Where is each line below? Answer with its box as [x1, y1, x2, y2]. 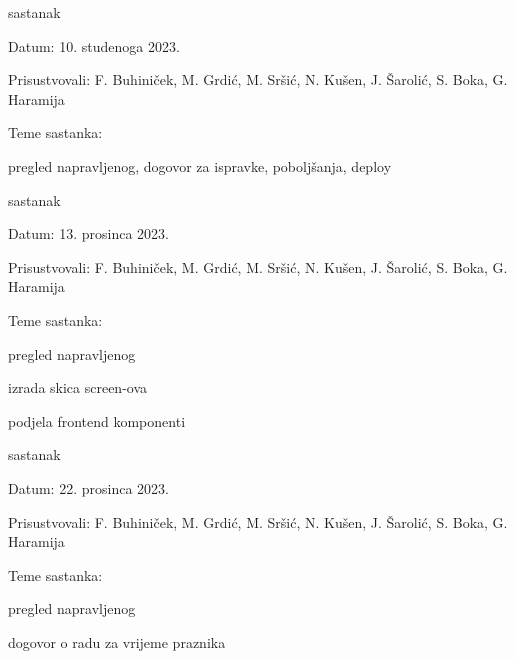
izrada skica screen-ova [8, 377, 148, 398]
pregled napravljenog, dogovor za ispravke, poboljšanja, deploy [8, 155, 392, 176]
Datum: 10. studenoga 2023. [8, 35, 180, 56]
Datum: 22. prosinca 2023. [8, 477, 169, 498]
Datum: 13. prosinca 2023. [8, 223, 169, 244]
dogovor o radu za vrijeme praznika [8, 631, 226, 652]
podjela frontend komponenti [8, 410, 186, 431]
